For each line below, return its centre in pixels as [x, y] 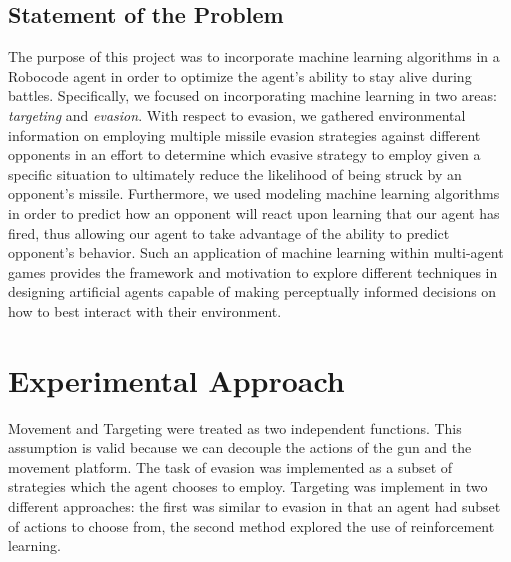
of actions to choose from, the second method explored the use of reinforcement [251, 525]
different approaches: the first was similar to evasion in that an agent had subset [254, 506]
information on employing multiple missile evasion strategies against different [244, 134]
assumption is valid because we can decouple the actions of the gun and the [240, 447]
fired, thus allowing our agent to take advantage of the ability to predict [229, 232]
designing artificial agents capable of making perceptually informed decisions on [252, 291]
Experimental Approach [176, 379]
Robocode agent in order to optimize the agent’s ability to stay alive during [240, 75]
